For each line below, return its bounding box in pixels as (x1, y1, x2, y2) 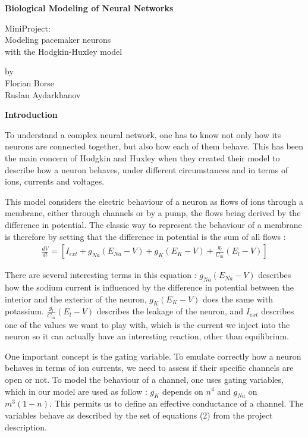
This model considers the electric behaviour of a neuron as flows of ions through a (5, 195, 303, 207)
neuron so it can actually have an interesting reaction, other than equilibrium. (5, 330, 289, 342)
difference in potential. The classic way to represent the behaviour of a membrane (5, 218, 302, 230)
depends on (162, 385, 203, 397)
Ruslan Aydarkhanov (5, 88, 81, 101)
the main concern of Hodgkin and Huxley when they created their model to (5, 151, 280, 164)
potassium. (5, 305, 44, 317)
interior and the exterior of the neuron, (5, 292, 147, 305)
